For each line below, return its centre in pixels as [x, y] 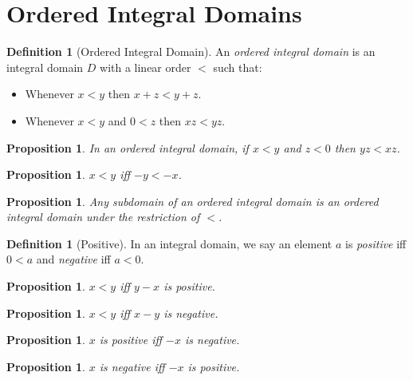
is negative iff [132, 366]
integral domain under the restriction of [103, 217]
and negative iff [73, 259]
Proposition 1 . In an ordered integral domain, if [128, 147]
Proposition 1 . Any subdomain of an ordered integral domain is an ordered [193, 201]
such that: [238, 67]
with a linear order [146, 67]
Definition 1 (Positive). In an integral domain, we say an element [169, 243]
